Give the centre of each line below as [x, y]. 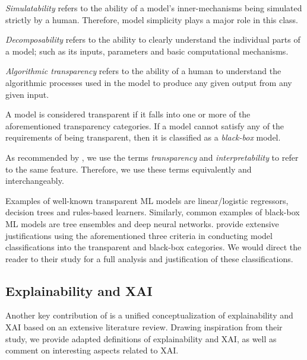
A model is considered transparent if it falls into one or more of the [128, 114]
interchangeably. [35, 181]
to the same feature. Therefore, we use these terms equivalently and [129, 169]
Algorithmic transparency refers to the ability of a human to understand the [143, 71]
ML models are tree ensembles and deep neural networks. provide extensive [142, 223]
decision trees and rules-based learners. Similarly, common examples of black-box [153, 212]
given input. [27, 94]
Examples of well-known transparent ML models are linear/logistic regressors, [147, 200]
